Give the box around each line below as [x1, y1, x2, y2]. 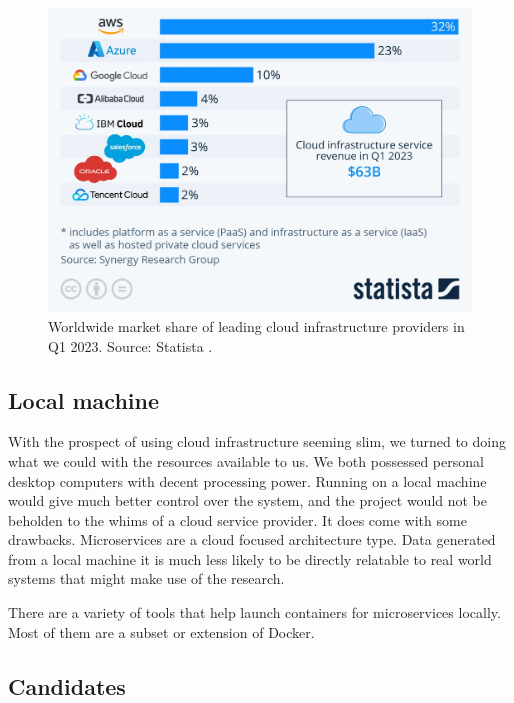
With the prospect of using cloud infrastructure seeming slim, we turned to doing [8, 431, 506, 452]
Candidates [8, 670, 126, 701]
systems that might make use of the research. [8, 568, 285, 589]
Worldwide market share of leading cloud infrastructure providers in [48, 315, 465, 336]
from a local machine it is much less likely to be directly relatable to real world [8, 548, 492, 569]
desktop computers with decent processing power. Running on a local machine [8, 470, 487, 491]
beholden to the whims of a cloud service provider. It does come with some [8, 509, 467, 530]
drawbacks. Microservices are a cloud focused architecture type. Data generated [8, 529, 496, 550]
